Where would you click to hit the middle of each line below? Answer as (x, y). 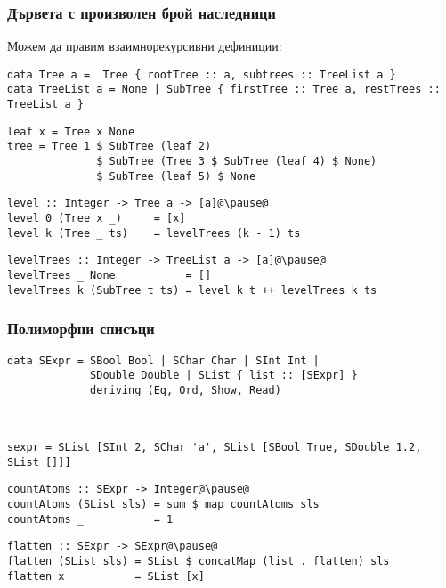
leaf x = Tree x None (71, 131)
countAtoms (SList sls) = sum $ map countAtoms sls (163, 505)
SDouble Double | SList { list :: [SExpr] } (224, 376)
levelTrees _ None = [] (109, 276)
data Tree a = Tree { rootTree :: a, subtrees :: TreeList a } (202, 74)
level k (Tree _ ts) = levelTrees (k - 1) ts (154, 233)
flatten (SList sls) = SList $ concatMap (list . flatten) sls (199, 562)
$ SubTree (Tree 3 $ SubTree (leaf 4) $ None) (237, 162)
